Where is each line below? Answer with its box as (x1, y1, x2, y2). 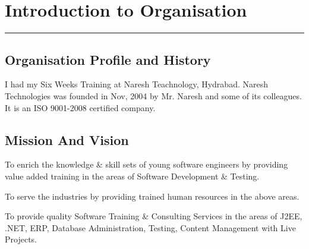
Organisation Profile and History (5, 50, 211, 68)
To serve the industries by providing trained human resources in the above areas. (5, 190, 299, 202)
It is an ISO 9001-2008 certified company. (5, 101, 156, 114)
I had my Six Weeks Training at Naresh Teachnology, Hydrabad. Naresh (5, 78, 268, 90)
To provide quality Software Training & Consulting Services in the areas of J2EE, (5, 210, 302, 222)
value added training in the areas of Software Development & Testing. (5, 169, 260, 182)
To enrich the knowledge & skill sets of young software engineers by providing (5, 158, 288, 171)
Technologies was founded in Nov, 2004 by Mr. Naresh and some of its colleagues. (5, 89, 302, 102)
